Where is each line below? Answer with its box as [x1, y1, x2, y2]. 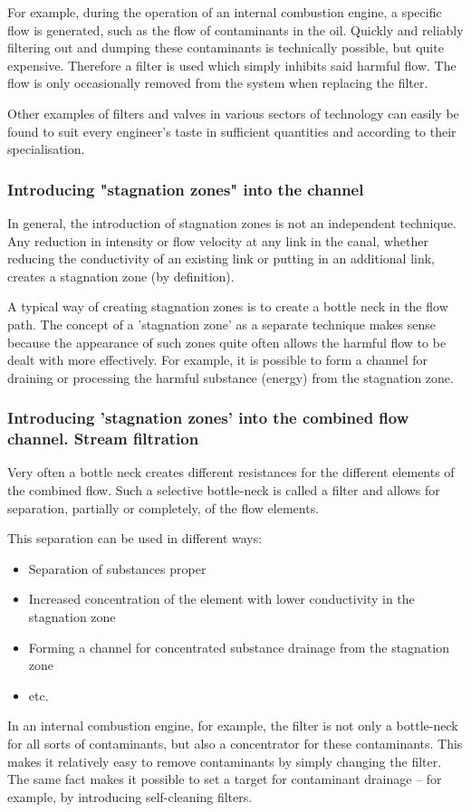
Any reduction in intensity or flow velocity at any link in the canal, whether [7, 231, 428, 250]
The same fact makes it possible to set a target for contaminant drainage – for [7, 769, 442, 788]
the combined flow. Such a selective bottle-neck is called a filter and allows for [7, 481, 440, 500]
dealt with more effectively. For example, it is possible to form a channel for [7, 350, 428, 369]
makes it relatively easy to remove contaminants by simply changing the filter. [7, 751, 442, 770]
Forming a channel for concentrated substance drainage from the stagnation [28, 637, 449, 656]
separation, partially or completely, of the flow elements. [7, 498, 320, 517]
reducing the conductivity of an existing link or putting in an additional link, [7, 249, 435, 268]
